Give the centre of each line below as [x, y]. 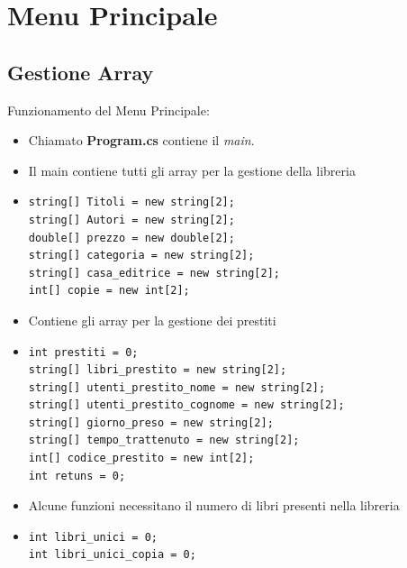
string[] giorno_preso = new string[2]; [151, 422]
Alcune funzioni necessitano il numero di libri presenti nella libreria [214, 505]
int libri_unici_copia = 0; [112, 555]
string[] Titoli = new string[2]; [131, 202]
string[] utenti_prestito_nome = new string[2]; [177, 387]
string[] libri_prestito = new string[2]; [158, 370]
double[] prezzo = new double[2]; [131, 238]
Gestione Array [81, 72]
